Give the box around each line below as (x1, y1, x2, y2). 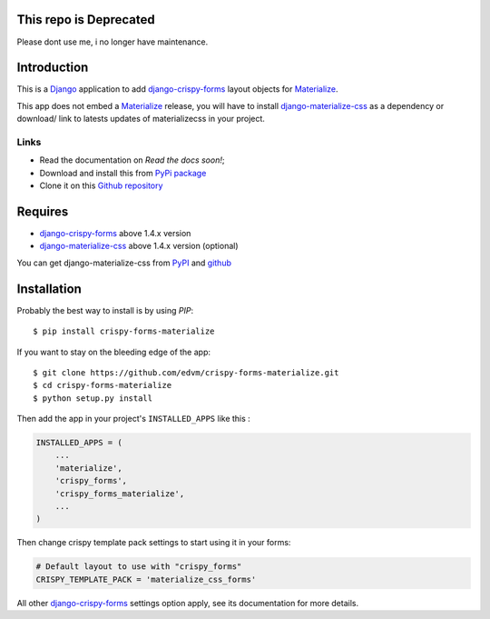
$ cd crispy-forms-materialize (33, 380, 172, 391)
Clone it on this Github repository (39, 180, 163, 191)
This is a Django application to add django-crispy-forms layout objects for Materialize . (16, 84, 338, 95)
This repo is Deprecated (16, 12, 156, 27)
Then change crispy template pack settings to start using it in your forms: (16, 537, 291, 548)
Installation (16, 281, 82, 296)
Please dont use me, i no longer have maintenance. (16, 36, 209, 47)
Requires (16, 204, 69, 219)
